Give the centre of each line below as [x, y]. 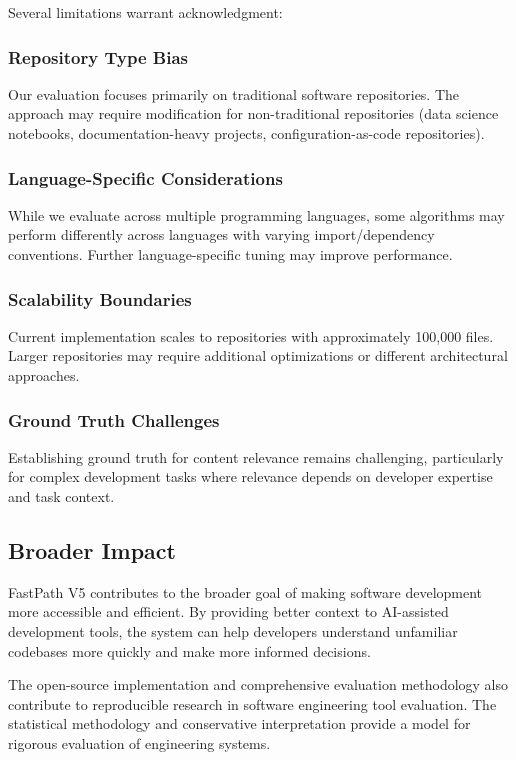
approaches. [44, 375]
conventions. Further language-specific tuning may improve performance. [230, 254]
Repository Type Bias [98, 56]
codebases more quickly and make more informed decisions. [189, 650]
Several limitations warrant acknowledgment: [145, 12]
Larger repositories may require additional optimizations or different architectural [258, 355]
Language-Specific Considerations [145, 177]
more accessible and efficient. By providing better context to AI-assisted [228, 611]
